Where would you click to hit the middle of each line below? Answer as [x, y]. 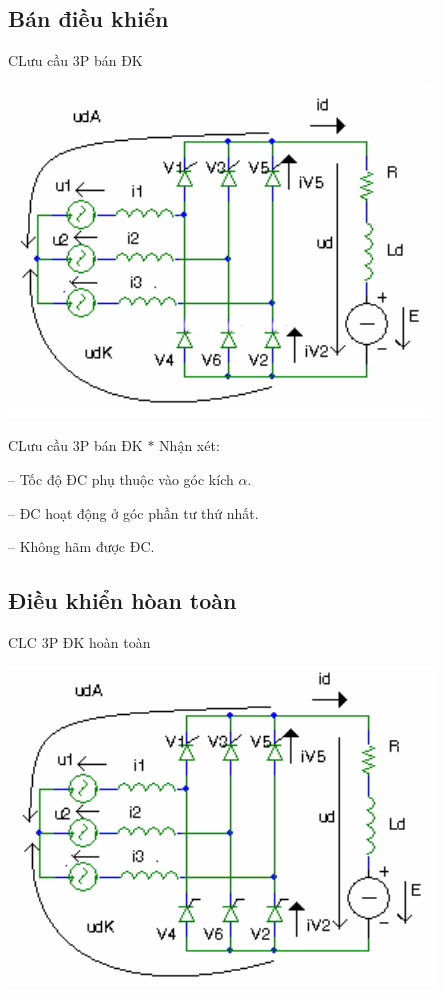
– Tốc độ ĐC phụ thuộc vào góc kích [121, 478]
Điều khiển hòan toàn [122, 600]
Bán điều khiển [88, 18]
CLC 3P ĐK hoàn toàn [79, 641]
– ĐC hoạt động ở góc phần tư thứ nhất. [133, 512]
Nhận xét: [189, 445]
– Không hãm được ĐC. [81, 546]
